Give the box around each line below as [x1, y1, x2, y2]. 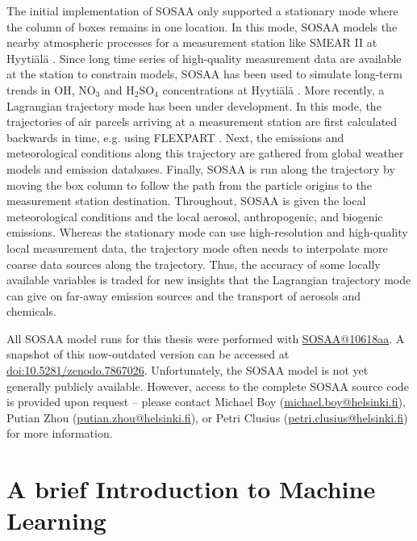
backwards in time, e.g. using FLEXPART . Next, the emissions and [6, 128, 344, 145]
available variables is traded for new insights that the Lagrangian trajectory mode [6, 271, 411, 288]
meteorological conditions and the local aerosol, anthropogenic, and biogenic [6, 208, 383, 224]
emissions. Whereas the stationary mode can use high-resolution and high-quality [6, 224, 408, 241]
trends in [6, 81, 51, 98]
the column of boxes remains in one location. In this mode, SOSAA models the [6, 18, 398, 35]
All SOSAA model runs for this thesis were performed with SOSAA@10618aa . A [6, 329, 405, 346]
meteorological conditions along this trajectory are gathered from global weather [6, 145, 404, 161]
